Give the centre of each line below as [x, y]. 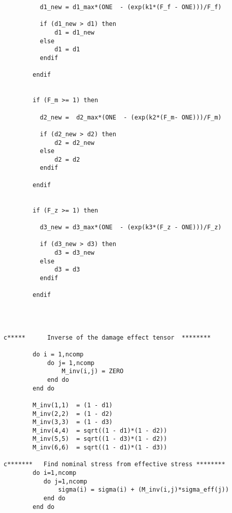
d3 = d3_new [74, 253]
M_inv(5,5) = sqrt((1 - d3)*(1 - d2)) [100, 439]
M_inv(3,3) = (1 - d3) [73, 422]
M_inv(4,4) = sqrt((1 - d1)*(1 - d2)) [100, 430]
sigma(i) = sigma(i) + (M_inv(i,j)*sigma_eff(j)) [143, 490]
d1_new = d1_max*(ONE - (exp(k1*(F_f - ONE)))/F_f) [131, 7]
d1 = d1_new [74, 32]
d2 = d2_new [74, 143]
